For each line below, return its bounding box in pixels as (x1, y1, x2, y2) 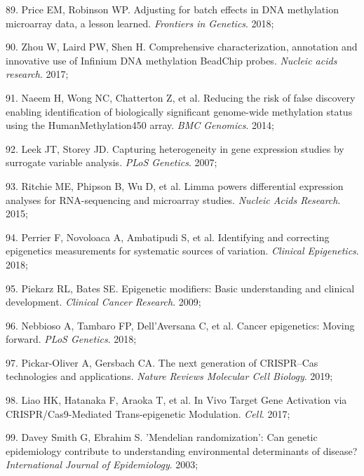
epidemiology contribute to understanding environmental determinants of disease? (6, 443, 358, 458)
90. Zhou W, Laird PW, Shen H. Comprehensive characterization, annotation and (6, 39, 358, 54)
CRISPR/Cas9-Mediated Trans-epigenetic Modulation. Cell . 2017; (6, 406, 290, 421)
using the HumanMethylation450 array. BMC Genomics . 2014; (6, 118, 274, 132)
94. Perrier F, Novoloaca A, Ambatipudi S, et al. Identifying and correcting (6, 229, 330, 244)
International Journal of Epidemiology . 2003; (6, 457, 198, 472)
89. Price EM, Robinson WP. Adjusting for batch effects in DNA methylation (6, 2, 339, 16)
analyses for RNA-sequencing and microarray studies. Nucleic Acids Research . (6, 192, 341, 207)
